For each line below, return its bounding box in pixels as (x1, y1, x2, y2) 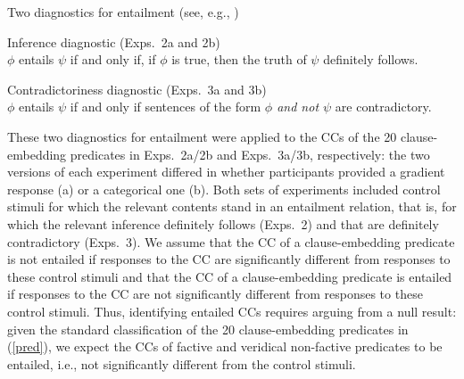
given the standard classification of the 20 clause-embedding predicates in (7, 319, 409, 338)
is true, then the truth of (171, 50, 307, 69)
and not (277, 97, 319, 116)
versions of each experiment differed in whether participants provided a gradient (7, 162, 445, 181)
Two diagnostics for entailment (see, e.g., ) (7, 3, 239, 21)
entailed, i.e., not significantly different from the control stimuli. (7, 354, 356, 373)
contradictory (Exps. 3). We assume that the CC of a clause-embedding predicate (7, 232, 455, 251)
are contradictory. (335, 97, 432, 116)
